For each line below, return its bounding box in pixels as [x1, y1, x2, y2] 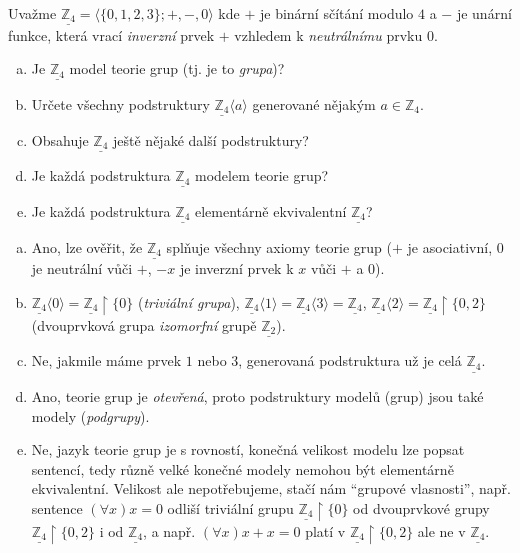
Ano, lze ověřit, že [31, 236, 143, 257]
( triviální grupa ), [138, 291, 240, 312]
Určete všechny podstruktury [31, 93, 210, 114]
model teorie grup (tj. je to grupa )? [69, 58, 285, 79]
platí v [305, 520, 346, 541]
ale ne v [417, 520, 466, 541]
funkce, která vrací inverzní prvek [8, 24, 215, 45]
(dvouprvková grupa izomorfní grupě [31, 314, 257, 335]
